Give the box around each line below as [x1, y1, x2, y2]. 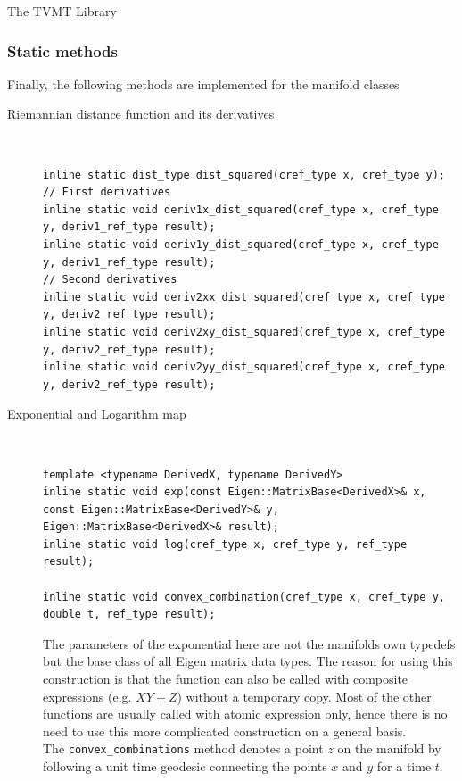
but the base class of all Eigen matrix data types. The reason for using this [43, 652, 453, 670]
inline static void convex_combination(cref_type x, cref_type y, [43, 590, 446, 603]
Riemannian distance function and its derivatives [7, 104, 275, 123]
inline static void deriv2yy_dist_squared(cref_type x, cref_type [43, 361, 446, 374]
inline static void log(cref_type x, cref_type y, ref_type [43, 537, 408, 551]
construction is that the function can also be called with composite [43, 669, 408, 688]
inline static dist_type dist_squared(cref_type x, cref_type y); [43, 168, 446, 181]
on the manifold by [337, 739, 441, 758]
